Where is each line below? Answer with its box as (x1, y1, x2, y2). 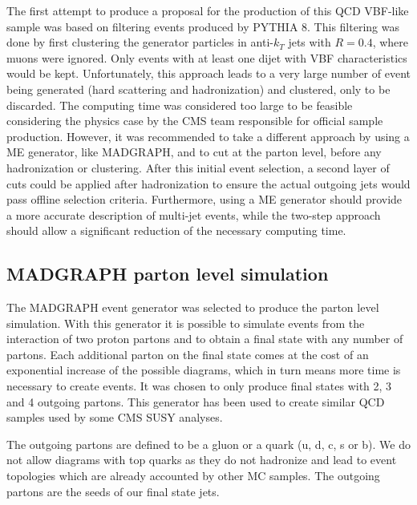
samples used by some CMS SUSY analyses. (6, 409, 223, 426)
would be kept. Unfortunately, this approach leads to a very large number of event (6, 65, 411, 82)
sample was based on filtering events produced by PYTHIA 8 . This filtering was (6, 18, 399, 34)
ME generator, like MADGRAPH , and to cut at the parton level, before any (6, 143, 382, 160)
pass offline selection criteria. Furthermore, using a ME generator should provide (6, 191, 403, 208)
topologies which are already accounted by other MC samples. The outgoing (6, 467, 380, 484)
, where (372, 34, 409, 50)
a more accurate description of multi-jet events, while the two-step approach (6, 206, 381, 223)
